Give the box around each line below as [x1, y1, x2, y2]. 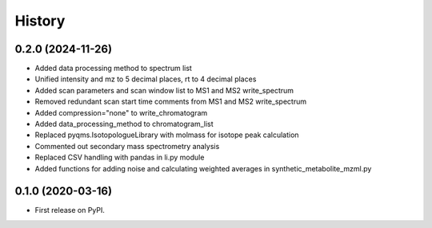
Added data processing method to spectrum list [34, 64, 192, 73]
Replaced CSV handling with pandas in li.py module [34, 152, 205, 163]
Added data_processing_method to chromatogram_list [34, 120, 214, 129]
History [14, 12, 66, 29]
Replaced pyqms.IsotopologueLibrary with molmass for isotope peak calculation [34, 130, 299, 140]
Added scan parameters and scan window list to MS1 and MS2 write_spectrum [34, 85, 294, 95]
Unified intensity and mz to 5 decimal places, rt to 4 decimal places [34, 74, 257, 84]
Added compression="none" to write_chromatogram [34, 108, 208, 117]
